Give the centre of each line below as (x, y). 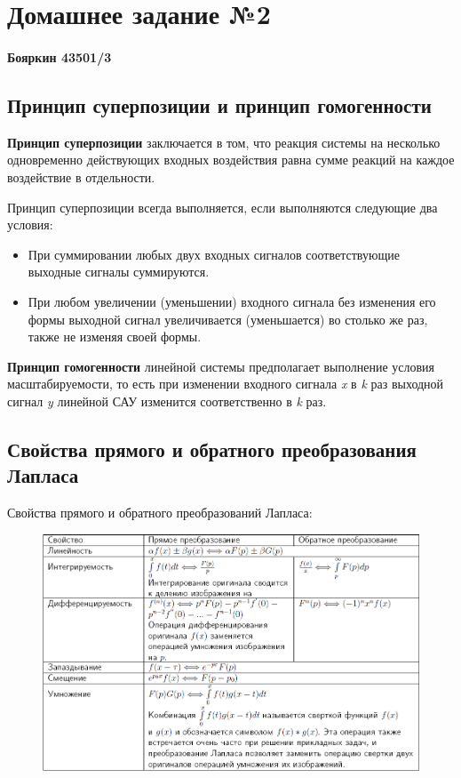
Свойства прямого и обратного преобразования (212, 449)
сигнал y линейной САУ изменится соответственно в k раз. (167, 401)
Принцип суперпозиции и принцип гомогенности (219, 104)
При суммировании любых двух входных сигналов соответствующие (214, 254)
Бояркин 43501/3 (60, 56)
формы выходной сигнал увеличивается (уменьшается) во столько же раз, (228, 319)
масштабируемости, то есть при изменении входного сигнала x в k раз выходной (226, 384)
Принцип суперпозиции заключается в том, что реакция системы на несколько (224, 142)
